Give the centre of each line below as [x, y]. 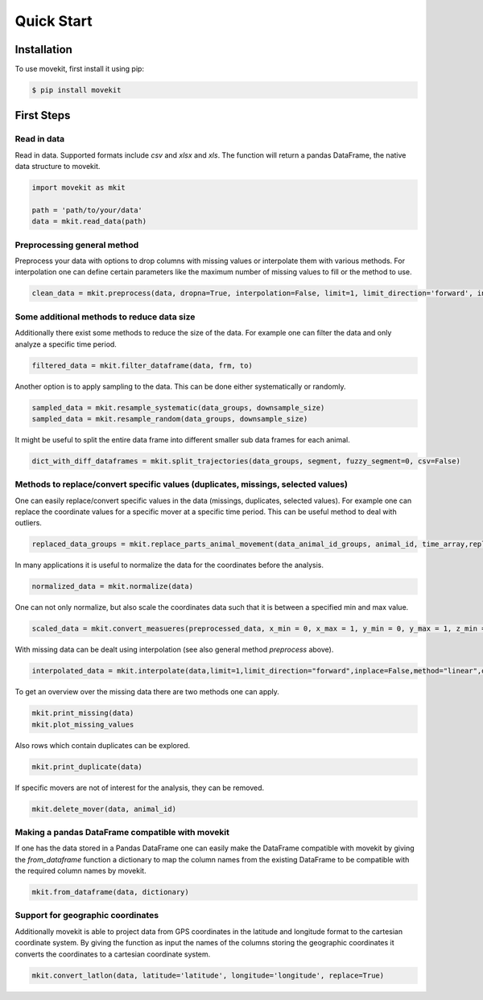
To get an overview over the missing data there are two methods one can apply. [147, 692]
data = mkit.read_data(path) [89, 222]
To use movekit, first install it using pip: [80, 69]
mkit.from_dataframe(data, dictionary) [110, 892]
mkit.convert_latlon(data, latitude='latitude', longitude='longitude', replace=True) [208, 975]
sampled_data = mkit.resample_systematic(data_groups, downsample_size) [178, 407]
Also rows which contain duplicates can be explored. [103, 745]
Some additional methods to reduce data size [105, 316]
